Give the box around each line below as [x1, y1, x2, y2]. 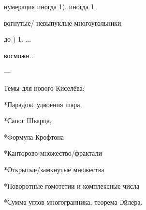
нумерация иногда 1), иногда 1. [4, 1, 96, 11]
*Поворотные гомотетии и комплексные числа [4, 180, 140, 191]
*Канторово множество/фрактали [4, 148, 102, 158]
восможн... [4, 50, 35, 60]
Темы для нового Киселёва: [4, 82, 85, 93]
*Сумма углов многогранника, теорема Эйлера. [4, 197, 143, 207]
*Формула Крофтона [4, 131, 64, 142]
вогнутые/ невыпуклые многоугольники [4, 17, 121, 28]
